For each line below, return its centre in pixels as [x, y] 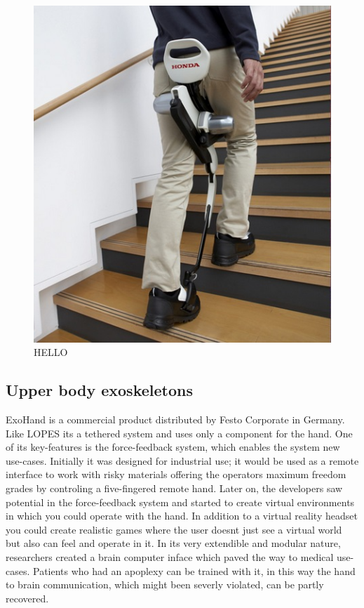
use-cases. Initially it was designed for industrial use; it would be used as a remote [182, 460]
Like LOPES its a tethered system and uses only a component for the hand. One [179, 433]
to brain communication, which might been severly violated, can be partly [165, 584]
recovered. [27, 598]
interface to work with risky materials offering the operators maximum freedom [176, 474]
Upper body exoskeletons [99, 390]
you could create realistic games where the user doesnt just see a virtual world [174, 529]
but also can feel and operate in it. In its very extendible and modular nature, [173, 543]
